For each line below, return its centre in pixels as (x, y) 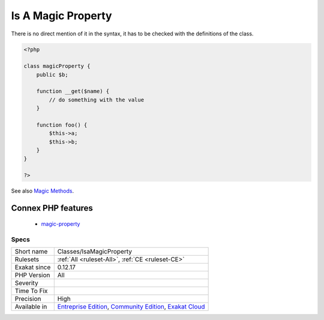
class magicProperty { (57, 66)
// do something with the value (96, 100)
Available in (31, 306)
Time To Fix (31, 291)
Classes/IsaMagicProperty (94, 251)
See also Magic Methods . (43, 191)
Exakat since (33, 267)
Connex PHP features (52, 208)
